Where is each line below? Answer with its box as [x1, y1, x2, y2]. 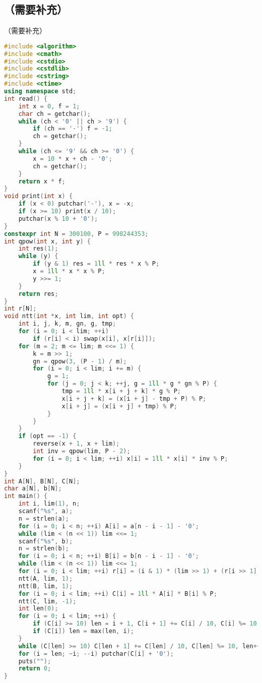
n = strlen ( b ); [18, 545, 69, 552]
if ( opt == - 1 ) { [18, 432, 77, 440]
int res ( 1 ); [18, 245, 58, 253]
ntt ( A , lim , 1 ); [18, 575, 73, 582]
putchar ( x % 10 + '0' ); [18, 215, 98, 222]
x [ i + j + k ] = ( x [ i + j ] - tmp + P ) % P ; [61, 395, 207, 402]
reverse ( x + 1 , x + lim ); [33, 440, 120, 448]
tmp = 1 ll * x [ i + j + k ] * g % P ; [61, 388, 181, 395]
